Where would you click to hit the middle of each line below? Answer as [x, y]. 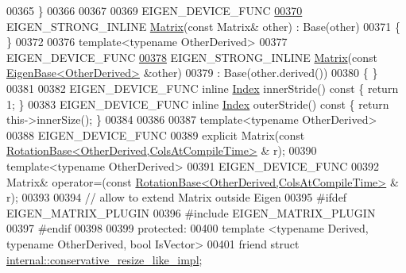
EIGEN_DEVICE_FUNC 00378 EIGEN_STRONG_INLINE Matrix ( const [192, 57]
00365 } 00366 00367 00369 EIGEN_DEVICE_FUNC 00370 [155, 10]
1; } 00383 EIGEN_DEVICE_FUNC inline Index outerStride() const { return [198, 104]
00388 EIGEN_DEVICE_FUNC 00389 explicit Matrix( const [156, 135]
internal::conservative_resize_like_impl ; [104, 259]
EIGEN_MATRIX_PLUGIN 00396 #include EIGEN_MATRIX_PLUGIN [191, 212]
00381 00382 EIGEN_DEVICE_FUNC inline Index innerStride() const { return [203, 88]
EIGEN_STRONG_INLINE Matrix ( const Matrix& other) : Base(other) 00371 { [204, 26]
